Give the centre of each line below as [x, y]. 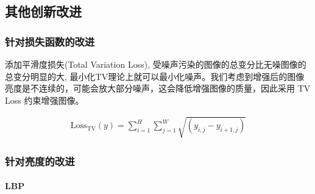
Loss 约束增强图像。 [44, 100]
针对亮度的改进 [40, 161]
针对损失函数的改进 [50, 41]
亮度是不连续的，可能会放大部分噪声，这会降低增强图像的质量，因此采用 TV [158, 88]
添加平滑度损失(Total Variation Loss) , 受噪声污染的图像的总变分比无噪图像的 [156, 64]
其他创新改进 [43, 11]
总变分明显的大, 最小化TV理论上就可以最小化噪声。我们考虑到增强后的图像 [155, 76]
